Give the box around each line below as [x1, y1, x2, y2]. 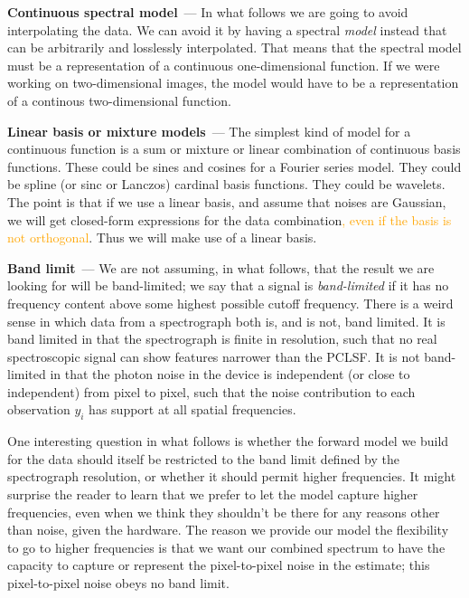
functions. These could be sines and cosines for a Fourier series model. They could [7, 157, 462, 176]
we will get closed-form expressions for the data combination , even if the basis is [7, 210, 452, 229]
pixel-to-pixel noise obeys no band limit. [7, 574, 230, 593]
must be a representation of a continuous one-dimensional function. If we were [7, 55, 440, 74]
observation [7, 400, 70, 419]
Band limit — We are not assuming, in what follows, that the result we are [7, 258, 435, 277]
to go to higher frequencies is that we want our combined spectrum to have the [7, 537, 446, 556]
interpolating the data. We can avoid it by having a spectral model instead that [7, 20, 447, 39]
